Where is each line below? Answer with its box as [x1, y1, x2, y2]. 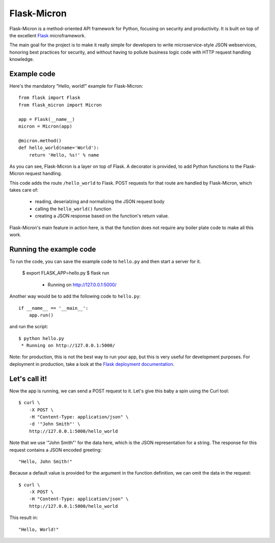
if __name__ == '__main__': [18, 305, 89, 311]
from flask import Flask [18, 95, 80, 101]
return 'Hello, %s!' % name [29, 152, 99, 158]
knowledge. [9, 56, 34, 62]
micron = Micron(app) [18, 123, 72, 129]
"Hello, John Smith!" [18, 458, 72, 464]
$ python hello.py [18, 335, 65, 341]
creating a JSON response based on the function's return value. [35, 213, 169, 219]
